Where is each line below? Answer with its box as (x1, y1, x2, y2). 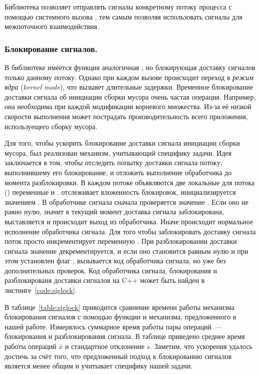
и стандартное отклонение (65, 341, 144, 351)
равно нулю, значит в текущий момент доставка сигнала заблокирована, (4, 206, 224, 217)
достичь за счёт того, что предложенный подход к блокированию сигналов (4, 350, 232, 361)
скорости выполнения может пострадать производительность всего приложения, (4, 111, 248, 121)
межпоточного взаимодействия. (4, 21, 99, 32)
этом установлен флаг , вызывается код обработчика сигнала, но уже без (4, 255, 226, 266)
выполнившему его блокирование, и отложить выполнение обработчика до (4, 167, 232, 177)
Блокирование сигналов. (4, 42, 97, 55)
